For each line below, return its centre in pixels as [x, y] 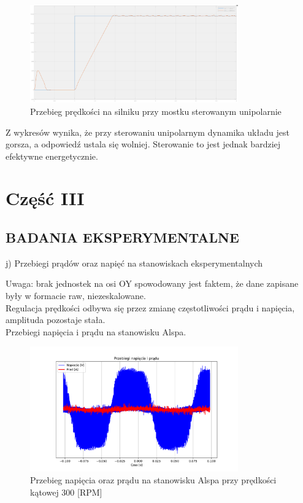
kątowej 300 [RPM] [66, 492]
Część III [45, 198]
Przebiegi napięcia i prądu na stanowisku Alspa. [96, 331]
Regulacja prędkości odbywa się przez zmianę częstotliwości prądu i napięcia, [150, 307]
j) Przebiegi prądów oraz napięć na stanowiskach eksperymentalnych [134, 263]
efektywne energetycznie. [52, 156]
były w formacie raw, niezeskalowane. [76, 296]
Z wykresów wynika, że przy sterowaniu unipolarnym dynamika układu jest [148, 132]
